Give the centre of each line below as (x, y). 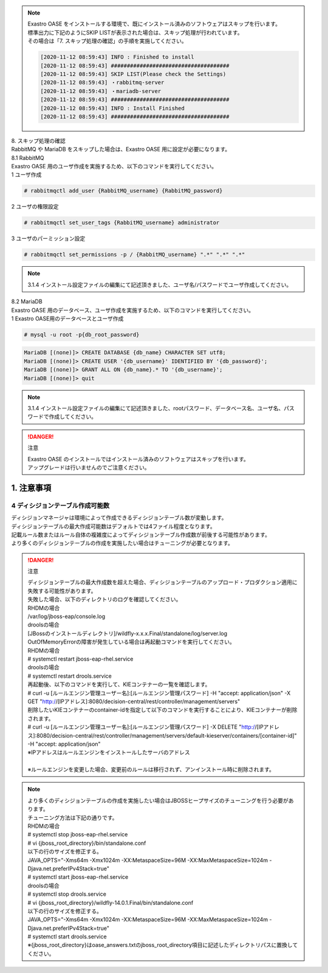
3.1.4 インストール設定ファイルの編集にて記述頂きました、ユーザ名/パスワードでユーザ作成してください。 (160, 284)
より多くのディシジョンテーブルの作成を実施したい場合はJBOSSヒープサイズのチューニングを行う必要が (158, 800)
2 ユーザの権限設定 (35, 207)
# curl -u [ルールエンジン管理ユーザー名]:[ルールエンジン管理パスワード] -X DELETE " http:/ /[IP (145, 727)
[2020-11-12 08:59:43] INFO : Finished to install (117, 57)
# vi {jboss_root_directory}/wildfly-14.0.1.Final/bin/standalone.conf (111, 903)
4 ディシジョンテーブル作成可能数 (60, 506)
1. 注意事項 (31, 488)
